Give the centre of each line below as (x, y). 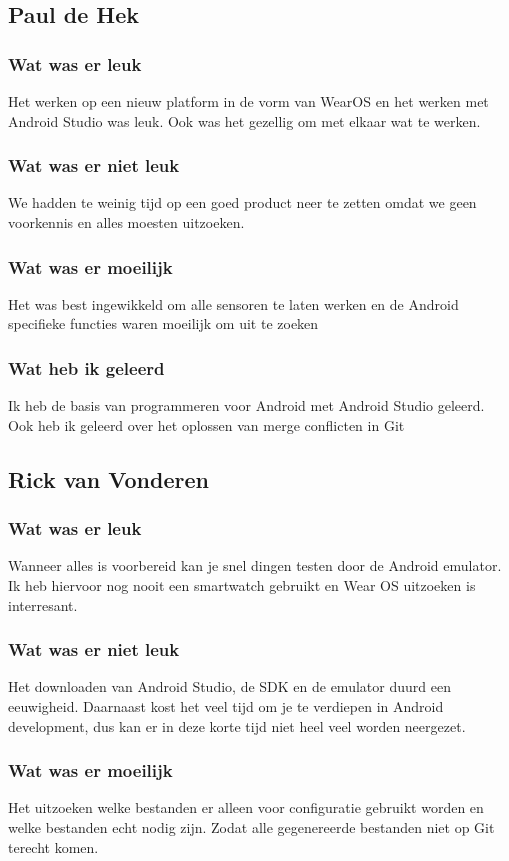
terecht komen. (53, 846)
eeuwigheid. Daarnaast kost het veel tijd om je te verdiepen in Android (226, 706)
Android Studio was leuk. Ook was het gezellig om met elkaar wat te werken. (244, 120)
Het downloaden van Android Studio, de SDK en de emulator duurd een (229, 686)
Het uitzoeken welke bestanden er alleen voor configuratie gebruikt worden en (246, 807)
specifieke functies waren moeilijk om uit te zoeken (163, 323)
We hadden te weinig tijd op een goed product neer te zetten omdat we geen (242, 202)
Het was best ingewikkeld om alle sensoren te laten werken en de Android (233, 303)
